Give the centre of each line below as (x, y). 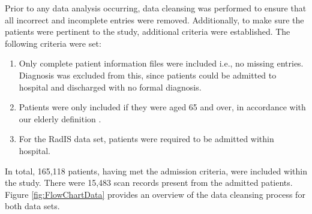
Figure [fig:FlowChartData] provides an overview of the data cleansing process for (155, 194)
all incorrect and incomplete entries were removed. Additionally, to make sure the (154, 19)
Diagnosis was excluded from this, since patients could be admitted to (148, 75)
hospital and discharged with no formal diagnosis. (110, 87)
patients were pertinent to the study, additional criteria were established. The (148, 31)
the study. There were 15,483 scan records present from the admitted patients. (149, 183)
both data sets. (32, 206)
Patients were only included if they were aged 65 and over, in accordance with (162, 107)
